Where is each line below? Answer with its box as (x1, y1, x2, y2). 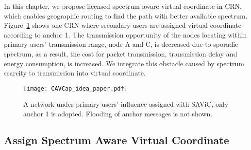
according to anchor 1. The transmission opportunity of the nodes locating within (4, 29, 247, 39)
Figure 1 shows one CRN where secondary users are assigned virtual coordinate (4, 20, 241, 30)
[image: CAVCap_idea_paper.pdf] (23, 85, 128, 92)
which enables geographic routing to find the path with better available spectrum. (4, 10, 248, 20)
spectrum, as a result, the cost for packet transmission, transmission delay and (4, 48, 237, 58)
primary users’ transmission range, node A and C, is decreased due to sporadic (4, 39, 238, 49)
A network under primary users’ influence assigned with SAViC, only (23, 99, 229, 109)
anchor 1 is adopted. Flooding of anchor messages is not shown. (23, 109, 213, 118)
